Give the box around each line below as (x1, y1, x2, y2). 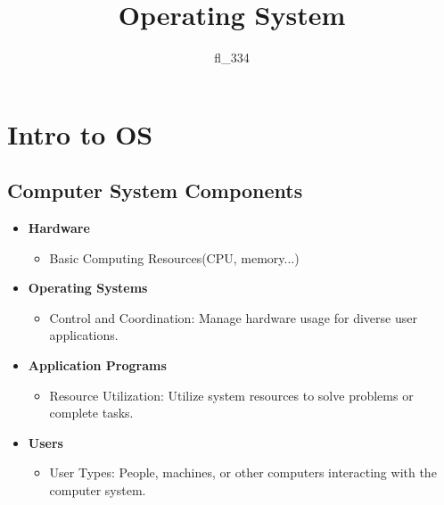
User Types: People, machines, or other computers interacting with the (49, 463, 437, 482)
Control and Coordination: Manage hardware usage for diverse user (49, 308, 417, 327)
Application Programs (28, 356, 167, 375)
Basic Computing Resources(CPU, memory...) (49, 248, 300, 267)
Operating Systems (28, 278, 148, 297)
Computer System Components (7, 177, 303, 204)
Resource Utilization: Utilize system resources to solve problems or (49, 385, 414, 404)
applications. (49, 326, 119, 344)
